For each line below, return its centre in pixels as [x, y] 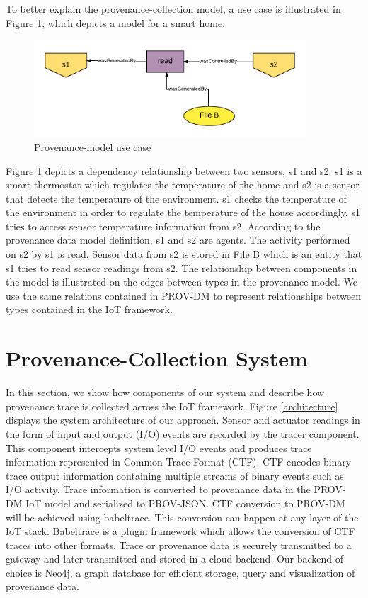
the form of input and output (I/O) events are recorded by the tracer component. [183, 433]
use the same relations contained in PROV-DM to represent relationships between [184, 295]
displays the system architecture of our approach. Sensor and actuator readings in [183, 420]
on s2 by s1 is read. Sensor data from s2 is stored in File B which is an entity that [184, 254]
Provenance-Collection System [157, 358]
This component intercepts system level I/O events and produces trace [159, 447]
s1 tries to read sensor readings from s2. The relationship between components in [182, 267]
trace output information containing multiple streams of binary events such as [175, 475]
